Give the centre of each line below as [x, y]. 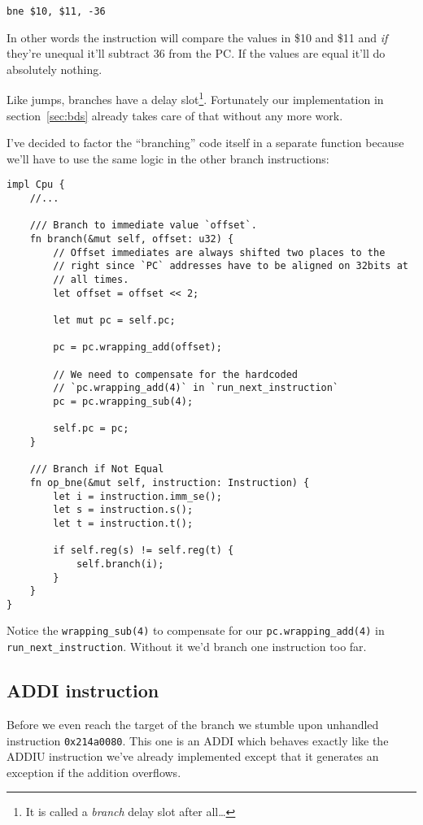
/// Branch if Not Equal [97, 469]
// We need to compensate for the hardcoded [175, 374]
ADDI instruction [83, 690]
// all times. [91, 280]
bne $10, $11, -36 [56, 11]
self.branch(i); [120, 564]
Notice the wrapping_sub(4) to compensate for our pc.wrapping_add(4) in [196, 630]
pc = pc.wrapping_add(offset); [137, 347]
